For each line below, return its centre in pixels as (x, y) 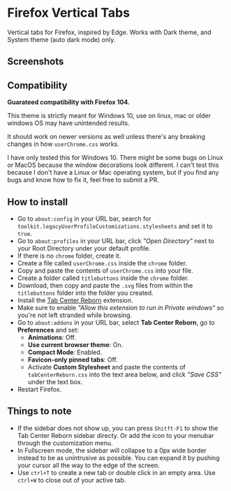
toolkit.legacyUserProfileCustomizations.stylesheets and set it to (115, 226)
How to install (38, 201)
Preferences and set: (48, 330)
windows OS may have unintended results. (69, 123)
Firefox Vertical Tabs (69, 13)
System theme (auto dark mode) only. (61, 39)
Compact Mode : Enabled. (65, 352)
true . (25, 233)
